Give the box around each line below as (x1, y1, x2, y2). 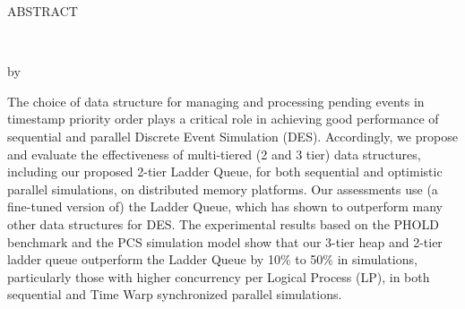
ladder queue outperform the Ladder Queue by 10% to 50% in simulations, (7, 250, 418, 269)
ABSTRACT (7, 2, 78, 20)
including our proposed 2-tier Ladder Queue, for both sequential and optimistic (7, 162, 443, 181)
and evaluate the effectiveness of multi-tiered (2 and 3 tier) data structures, (7, 144, 421, 163)
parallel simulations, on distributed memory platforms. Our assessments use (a (7, 179, 438, 198)
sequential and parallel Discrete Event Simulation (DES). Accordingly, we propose (7, 126, 458, 145)
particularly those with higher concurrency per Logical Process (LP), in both (7, 267, 430, 286)
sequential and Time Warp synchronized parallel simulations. (7, 285, 342, 304)
